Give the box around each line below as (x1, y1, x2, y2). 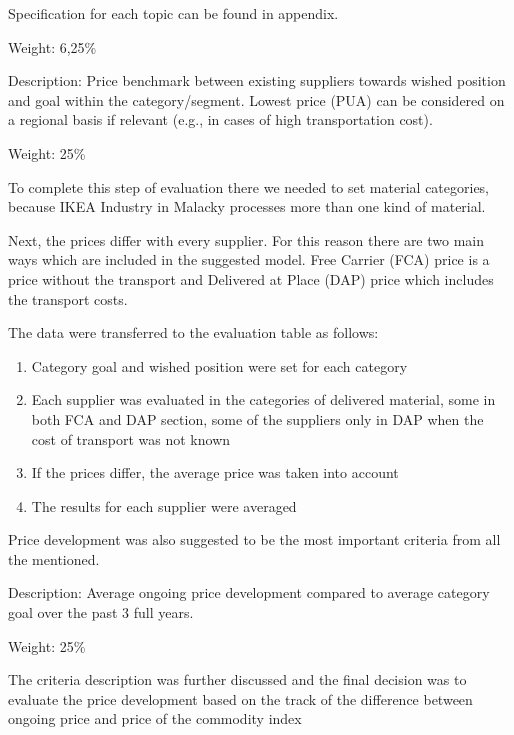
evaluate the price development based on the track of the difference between (8, 688, 473, 709)
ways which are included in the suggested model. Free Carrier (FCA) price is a (8, 249, 490, 270)
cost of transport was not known (31, 428, 231, 449)
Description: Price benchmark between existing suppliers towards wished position (8, 70, 506, 91)
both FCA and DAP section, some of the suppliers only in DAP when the (31, 408, 484, 429)
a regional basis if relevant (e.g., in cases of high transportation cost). (8, 109, 433, 130)
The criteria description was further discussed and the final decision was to (8, 669, 467, 690)
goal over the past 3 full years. (8, 602, 194, 623)
